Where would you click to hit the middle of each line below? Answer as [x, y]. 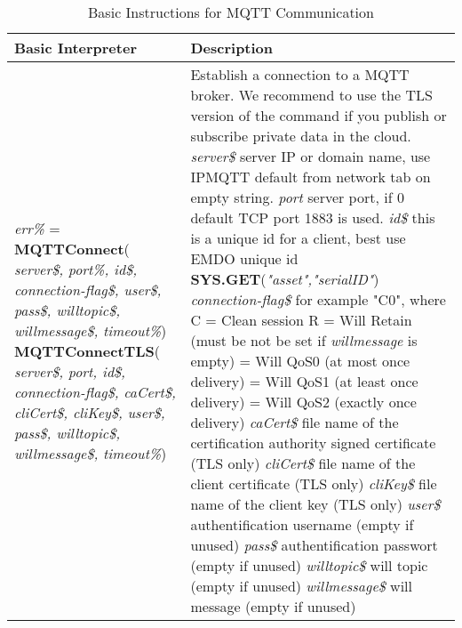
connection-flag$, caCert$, [95, 391]
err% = [37, 228]
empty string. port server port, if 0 [297, 197]
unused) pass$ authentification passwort [314, 545]
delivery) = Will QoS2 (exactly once [303, 402]
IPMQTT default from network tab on [311, 177]
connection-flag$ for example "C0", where [318, 299]
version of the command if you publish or [319, 115]
